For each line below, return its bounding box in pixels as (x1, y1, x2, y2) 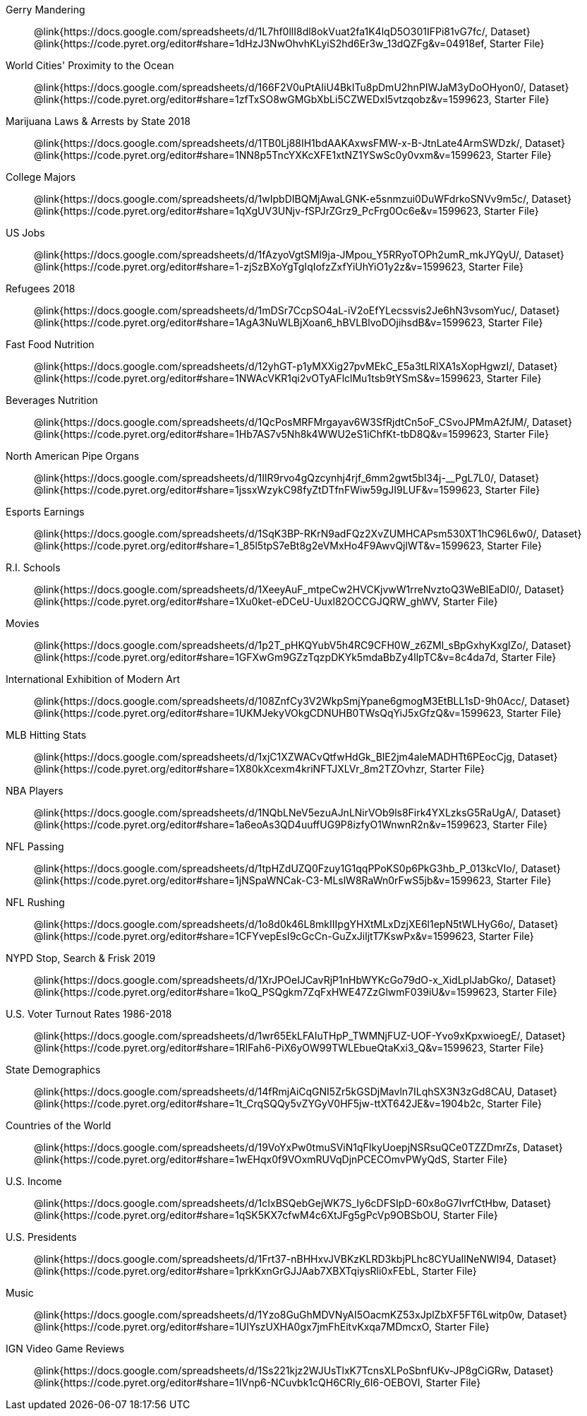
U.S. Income (6, 1175, 62, 1187)
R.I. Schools (6, 561, 61, 573)
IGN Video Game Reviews (6, 1343, 125, 1355)
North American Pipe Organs (6, 450, 140, 462)
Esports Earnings (6, 506, 85, 518)
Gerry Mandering (6, 4, 85, 16)
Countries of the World (6, 1119, 111, 1131)
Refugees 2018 (6, 282, 75, 294)
